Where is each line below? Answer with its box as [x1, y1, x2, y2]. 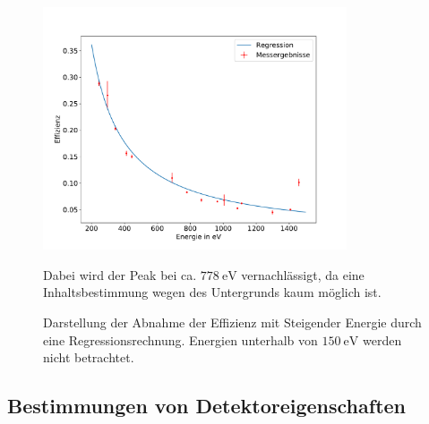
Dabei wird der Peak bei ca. [43, 265, 197, 284]
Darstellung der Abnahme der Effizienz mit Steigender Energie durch [43, 313, 422, 332]
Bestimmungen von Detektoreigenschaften [7, 392, 407, 420]
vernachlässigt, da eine [241, 265, 365, 284]
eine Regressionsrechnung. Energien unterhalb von [43, 330, 318, 349]
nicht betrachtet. [43, 348, 134, 367]
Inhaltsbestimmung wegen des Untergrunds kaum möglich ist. [43, 283, 382, 301]
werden [362, 330, 402, 349]
